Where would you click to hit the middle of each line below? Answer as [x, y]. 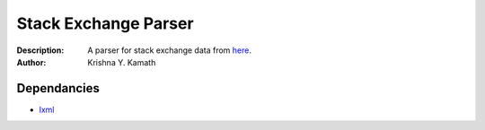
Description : [40, 50]
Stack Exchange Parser [105, 23]
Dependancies [58, 88]
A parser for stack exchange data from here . [169, 50]
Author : [31, 62]
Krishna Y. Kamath [122, 62]
